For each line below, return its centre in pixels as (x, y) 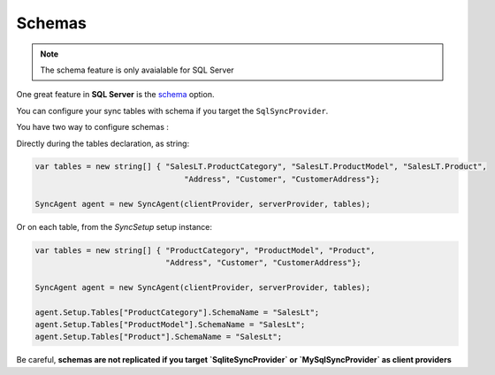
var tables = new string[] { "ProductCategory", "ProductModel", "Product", (205, 250)
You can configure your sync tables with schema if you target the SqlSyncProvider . (172, 111)
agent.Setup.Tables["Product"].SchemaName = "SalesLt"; (159, 337)
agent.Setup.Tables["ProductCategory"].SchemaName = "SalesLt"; (177, 312)
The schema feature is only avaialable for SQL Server (137, 70)
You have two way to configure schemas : (93, 127)
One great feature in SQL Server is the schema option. (115, 95)
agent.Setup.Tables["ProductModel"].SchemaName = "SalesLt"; (170, 324)
